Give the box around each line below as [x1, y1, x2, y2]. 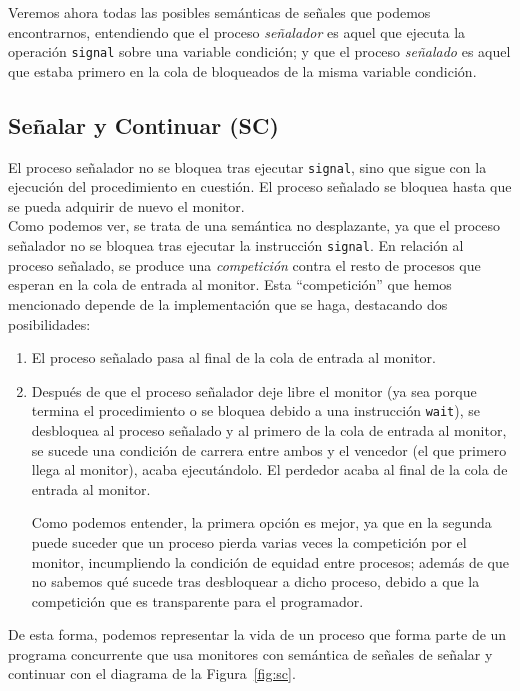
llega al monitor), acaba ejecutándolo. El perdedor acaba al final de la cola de [31, 459, 508, 480]
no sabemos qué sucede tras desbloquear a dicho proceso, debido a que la [31, 571, 480, 592]
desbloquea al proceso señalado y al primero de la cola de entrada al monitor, [31, 419, 507, 440]
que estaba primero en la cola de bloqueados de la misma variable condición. [8, 60, 477, 81]
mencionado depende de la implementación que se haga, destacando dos [8, 293, 448, 314]
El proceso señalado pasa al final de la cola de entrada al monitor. [31, 347, 437, 368]
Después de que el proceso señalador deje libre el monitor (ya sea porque [31, 380, 477, 401]
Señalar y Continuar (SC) [8, 109, 279, 140]
